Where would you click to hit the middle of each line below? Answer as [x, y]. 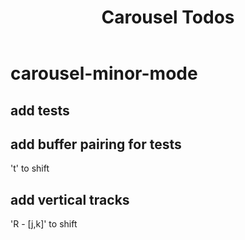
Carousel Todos [168, 17]
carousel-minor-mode [104, 73]
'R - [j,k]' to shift [44, 224]
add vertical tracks [70, 199]
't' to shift [30, 168]
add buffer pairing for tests [96, 144]
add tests [40, 110]
